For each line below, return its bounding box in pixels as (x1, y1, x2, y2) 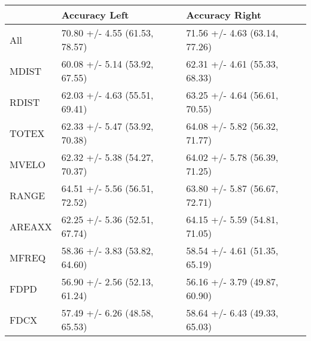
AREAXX (10, 219, 52, 233)
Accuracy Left (61, 8, 129, 22)
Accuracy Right (186, 8, 261, 22)
